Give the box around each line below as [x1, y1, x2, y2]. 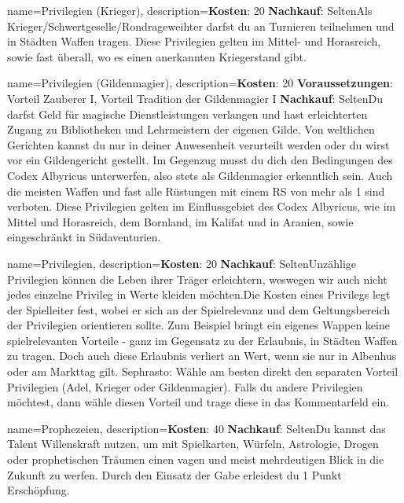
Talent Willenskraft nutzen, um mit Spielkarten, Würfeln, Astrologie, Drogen [7, 435, 379, 452]
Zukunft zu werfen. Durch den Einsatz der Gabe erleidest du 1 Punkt [7, 466, 342, 483]
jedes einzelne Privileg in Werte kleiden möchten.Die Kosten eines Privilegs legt [7, 286, 391, 303]
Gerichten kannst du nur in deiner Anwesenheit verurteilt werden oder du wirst [7, 136, 390, 152]
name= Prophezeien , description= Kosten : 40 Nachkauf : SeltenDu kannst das [7, 420, 386, 436]
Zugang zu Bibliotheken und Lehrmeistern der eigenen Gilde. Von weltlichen [7, 121, 375, 138]
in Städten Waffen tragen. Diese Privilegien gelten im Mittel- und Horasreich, [7, 33, 381, 50]
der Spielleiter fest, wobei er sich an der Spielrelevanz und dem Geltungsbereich [7, 301, 391, 318]
